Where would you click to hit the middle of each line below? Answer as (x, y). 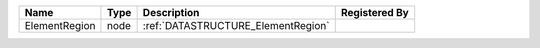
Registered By (374, 12)
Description (171, 12)
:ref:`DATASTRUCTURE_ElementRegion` (236, 25)
